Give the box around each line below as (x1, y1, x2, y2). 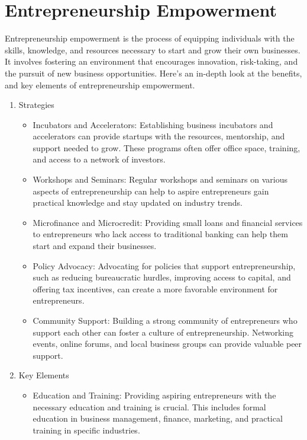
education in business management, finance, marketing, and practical (33, 412, 283, 425)
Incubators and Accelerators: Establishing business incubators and (33, 118, 273, 130)
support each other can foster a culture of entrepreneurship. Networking (33, 326, 293, 338)
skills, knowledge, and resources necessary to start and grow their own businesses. (5, 43, 300, 56)
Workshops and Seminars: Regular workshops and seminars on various (33, 173, 287, 186)
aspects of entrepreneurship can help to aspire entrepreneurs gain (33, 184, 269, 197)
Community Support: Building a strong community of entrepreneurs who (33, 314, 298, 326)
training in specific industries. (33, 423, 140, 436)
